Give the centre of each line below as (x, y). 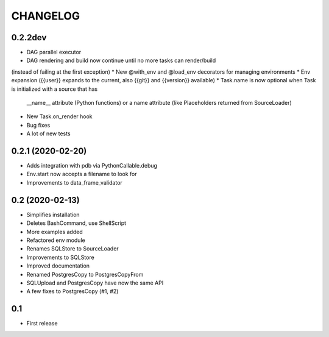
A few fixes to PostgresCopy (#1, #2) (73, 291)
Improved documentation (58, 266)
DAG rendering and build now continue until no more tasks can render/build (121, 60)
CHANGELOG (46, 16)
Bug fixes (38, 125)
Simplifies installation (53, 215)
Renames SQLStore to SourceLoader (73, 249)
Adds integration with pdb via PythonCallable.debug (92, 166)
